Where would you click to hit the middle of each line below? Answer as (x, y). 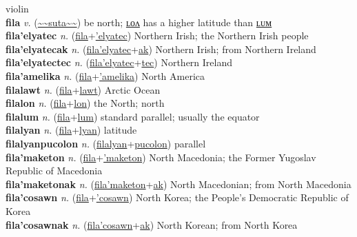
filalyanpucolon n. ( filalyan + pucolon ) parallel (106, 143)
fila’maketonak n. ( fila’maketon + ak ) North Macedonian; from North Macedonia (178, 184)
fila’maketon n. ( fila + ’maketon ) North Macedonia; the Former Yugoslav (161, 157)
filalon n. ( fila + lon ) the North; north (85, 103)
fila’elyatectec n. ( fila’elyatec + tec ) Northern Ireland (119, 62)
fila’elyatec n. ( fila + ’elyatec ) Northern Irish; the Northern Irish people (157, 35)
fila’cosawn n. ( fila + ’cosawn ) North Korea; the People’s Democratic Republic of (177, 197)
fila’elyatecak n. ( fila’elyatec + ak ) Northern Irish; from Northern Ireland (161, 49)
